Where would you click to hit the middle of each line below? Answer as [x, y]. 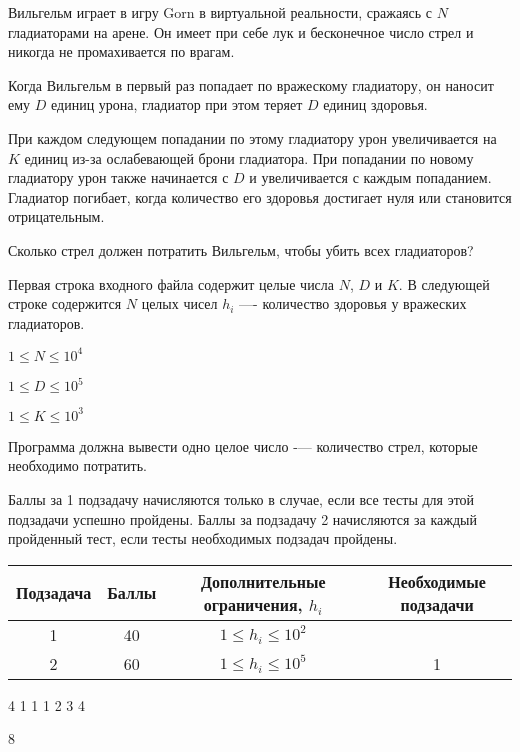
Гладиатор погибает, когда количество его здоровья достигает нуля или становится [260, 196]
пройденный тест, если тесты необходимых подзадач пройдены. [203, 538]
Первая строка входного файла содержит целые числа [171, 283]
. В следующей [444, 283]
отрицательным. [56, 216]
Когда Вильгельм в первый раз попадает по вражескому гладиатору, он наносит [251, 84]
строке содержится [65, 303]
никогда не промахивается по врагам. [121, 51]
